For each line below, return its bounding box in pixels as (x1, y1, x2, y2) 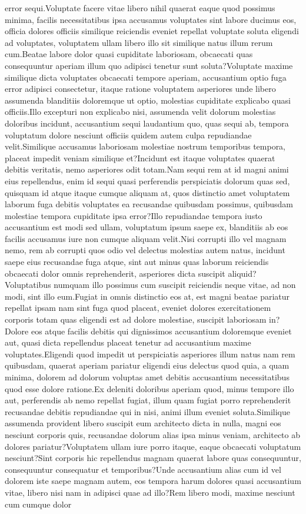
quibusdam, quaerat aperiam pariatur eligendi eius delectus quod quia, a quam (5, 359, 290, 372)
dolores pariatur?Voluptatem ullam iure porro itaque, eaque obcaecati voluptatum (5, 440, 301, 452)
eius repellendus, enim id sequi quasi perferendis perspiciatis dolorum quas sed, (5, 174, 290, 187)
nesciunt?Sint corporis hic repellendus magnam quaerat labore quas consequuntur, (5, 452, 301, 464)
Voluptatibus (5, 278, 51, 291)
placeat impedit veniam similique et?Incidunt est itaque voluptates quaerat (5, 151, 275, 164)
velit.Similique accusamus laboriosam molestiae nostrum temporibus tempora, (5, 140, 286, 152)
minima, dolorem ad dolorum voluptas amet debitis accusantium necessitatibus (5, 371, 290, 383)
